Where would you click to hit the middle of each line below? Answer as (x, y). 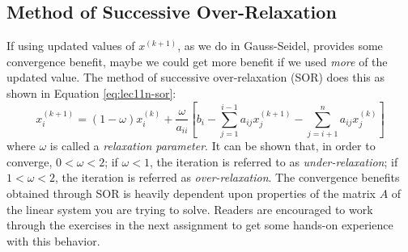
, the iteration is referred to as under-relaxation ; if (274, 161)
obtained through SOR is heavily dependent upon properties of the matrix (191, 193)
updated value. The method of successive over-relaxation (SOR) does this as (195, 77)
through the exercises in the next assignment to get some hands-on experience (200, 225)
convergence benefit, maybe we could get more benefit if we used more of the (197, 61)
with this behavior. (53, 240)
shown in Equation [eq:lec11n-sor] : (91, 92)
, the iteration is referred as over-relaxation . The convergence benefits (227, 177)
